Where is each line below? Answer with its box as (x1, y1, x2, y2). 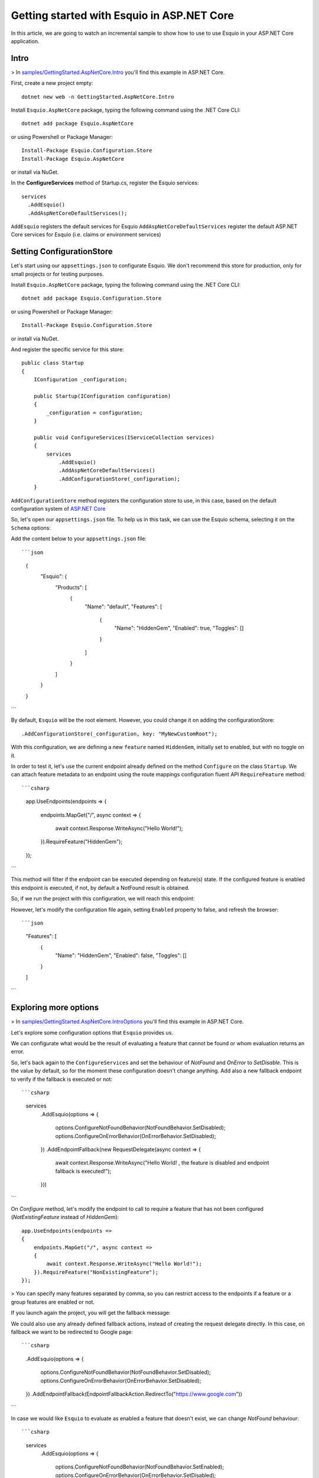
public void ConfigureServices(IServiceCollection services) (33, 434, 215, 440)
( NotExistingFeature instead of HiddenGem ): (11, 1214, 119, 1221)
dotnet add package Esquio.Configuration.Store (21, 295, 162, 302)
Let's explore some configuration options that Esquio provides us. (11, 1029, 174, 1036)
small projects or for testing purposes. (11, 270, 104, 277)
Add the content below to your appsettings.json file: (11, 535, 147, 542)
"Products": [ (55, 584, 87, 591)
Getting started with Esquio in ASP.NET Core (11, 9, 235, 22)
